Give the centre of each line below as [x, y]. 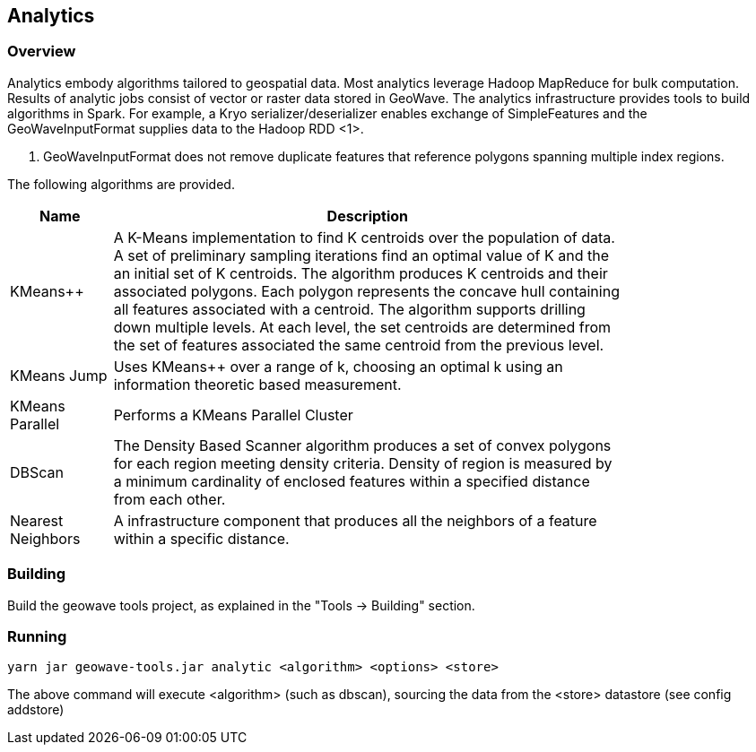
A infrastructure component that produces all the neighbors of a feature [355, 520]
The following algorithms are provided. [121, 184]
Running [37, 636]
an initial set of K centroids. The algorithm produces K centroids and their [361, 273]
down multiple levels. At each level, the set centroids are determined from [362, 327]
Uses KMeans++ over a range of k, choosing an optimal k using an [338, 366]
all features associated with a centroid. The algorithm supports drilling [349, 309]
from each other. [169, 499]
